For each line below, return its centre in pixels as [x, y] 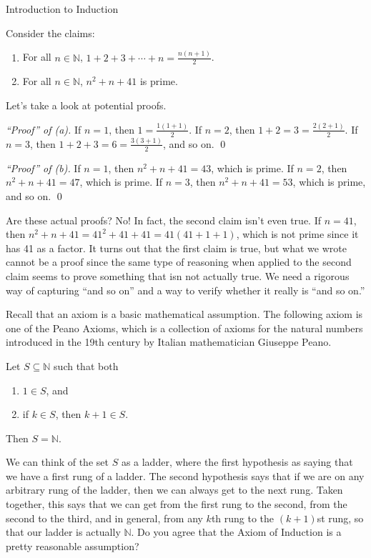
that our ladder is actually [63, 532]
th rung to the [243, 518]
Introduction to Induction [62, 9]
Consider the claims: [50, 33]
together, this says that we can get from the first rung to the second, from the [177, 504]
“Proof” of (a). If [44, 129]
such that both [86, 365]
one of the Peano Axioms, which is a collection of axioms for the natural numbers [184, 328]
